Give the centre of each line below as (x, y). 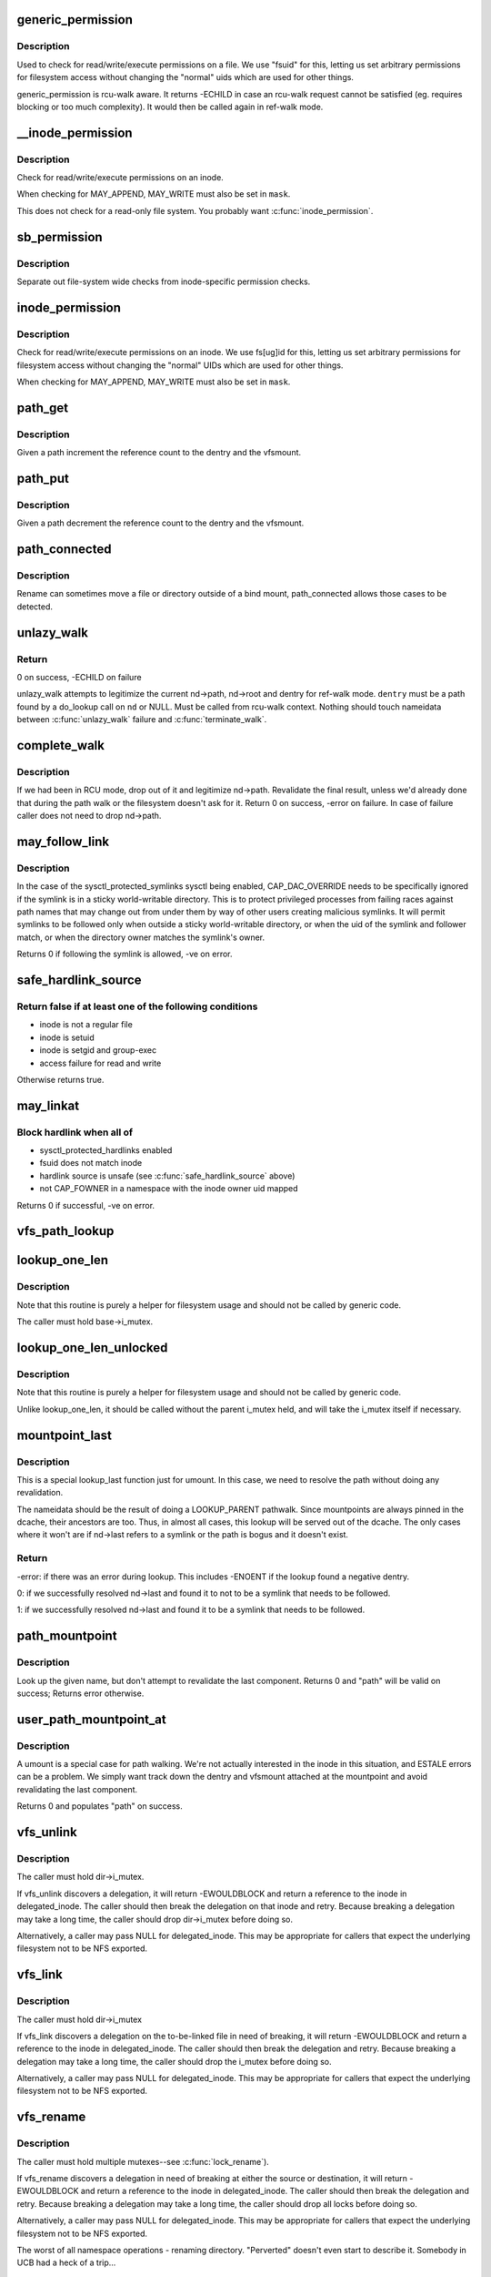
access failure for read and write (100, 1063)
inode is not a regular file (86, 1025)
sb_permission (60, 237)
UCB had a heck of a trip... (66, 2262)
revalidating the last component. (77, 1789)
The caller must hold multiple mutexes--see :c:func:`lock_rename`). (143, 2161)
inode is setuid (67, 1037)
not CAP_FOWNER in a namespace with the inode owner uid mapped (169, 1189)
